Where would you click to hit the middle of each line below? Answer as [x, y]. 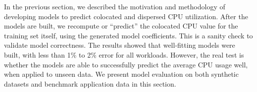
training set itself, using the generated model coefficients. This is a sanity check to [128, 35]
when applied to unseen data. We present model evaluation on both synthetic [121, 74]
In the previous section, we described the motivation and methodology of [115, 6]
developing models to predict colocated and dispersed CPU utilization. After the [126, 16]
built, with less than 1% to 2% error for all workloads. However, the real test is [124, 54]
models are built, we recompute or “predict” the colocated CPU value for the [121, 26]
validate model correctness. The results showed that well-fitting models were [120, 45]
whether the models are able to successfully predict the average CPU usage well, [126, 64]
